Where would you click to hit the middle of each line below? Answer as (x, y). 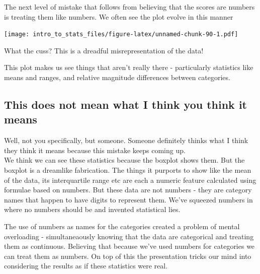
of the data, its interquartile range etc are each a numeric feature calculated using (130, 180)
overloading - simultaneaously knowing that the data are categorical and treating (129, 236)
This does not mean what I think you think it (125, 105)
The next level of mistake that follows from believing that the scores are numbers (129, 7)
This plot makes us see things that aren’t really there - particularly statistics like (129, 67)
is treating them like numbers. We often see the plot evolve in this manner (119, 16)
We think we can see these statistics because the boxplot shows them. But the (124, 160)
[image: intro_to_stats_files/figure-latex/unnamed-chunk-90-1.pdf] (121, 35)
